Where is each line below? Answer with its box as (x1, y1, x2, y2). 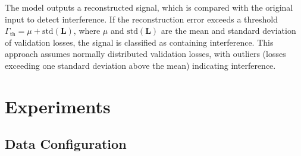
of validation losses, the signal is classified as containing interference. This (5, 36, 274, 48)
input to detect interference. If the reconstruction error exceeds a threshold (5, 12, 278, 25)
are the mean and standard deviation (161, 24, 296, 37)
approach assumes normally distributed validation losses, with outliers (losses (5, 47, 286, 60)
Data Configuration (5, 135, 127, 153)
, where (73, 24, 101, 37)
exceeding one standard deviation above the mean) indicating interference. (5, 59, 276, 71)
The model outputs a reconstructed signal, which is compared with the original (5, 1, 293, 13)
